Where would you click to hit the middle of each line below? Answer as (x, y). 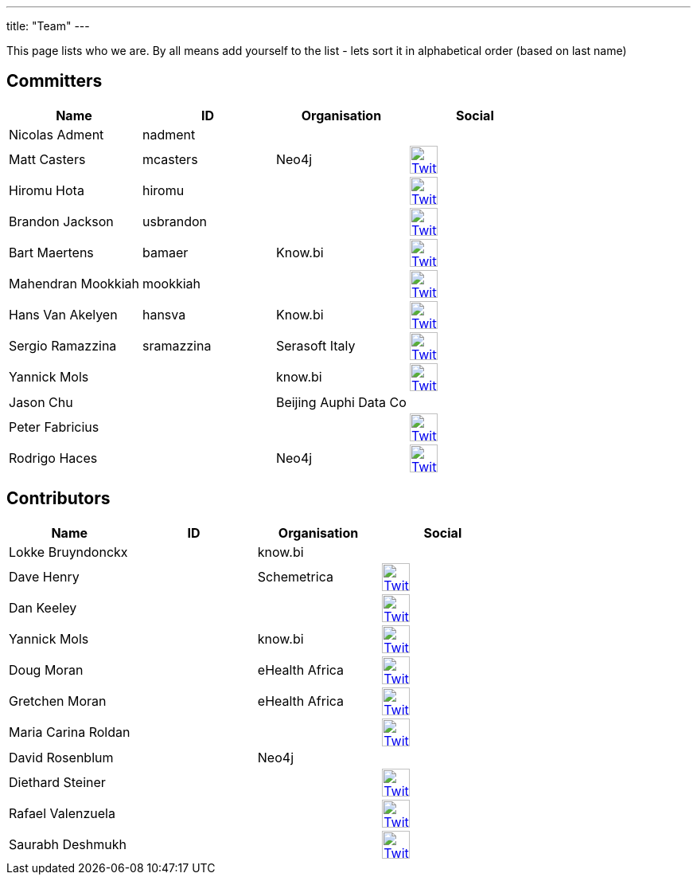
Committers (55, 81)
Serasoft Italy (315, 346)
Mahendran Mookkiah (74, 284)
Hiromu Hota (47, 191)
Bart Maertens (51, 253)
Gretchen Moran (58, 701)
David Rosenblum (61, 757)
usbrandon (174, 222)
